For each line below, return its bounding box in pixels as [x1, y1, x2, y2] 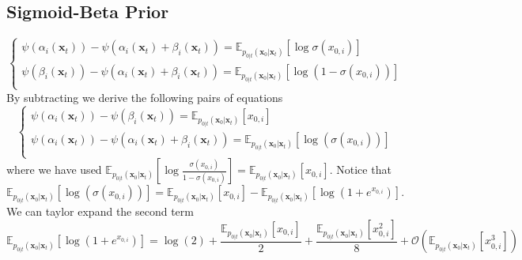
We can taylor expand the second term [6, 203, 194, 220]
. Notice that [329, 161, 391, 178]
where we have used [6, 161, 102, 178]
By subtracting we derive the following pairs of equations [6, 89, 283, 105]
